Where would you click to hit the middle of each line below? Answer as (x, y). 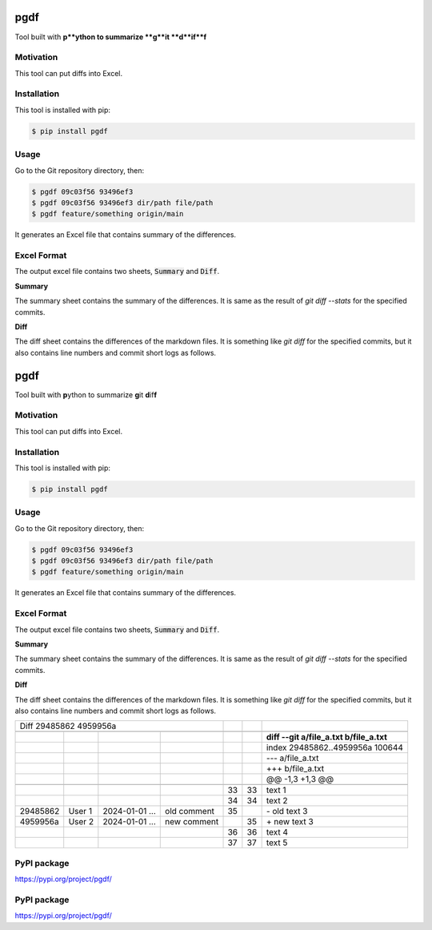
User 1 (80, 811)
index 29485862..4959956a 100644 (335, 747)
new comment (192, 822)
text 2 (277, 801)
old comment (190, 811)
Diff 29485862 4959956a (68, 727)
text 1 (276, 791)
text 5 (277, 843)
